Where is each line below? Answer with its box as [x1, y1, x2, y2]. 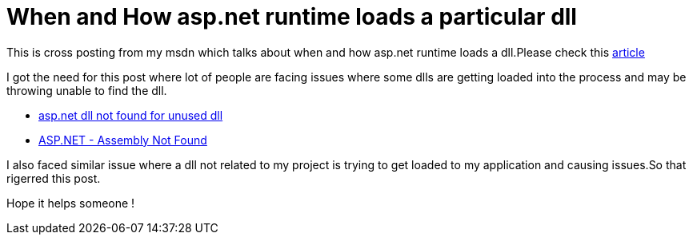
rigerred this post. [6, 171, 101, 185]
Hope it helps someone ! [6, 196, 135, 210]
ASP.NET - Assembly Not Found [38, 132, 207, 147]
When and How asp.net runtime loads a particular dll [6, 3, 577, 30]
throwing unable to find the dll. [6, 83, 167, 97]
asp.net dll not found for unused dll [38, 108, 223, 122]
